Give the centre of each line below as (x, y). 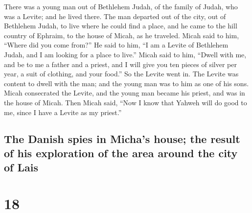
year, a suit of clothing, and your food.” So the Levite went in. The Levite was (121, 74)
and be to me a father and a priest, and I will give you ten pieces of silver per (120, 64)
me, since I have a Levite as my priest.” (63, 112)
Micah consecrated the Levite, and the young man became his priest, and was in (125, 93)
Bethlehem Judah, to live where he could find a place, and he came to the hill (121, 26)
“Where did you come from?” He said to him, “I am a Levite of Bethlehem (116, 45)
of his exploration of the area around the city (121, 153)
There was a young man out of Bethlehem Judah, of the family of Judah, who (121, 6)
